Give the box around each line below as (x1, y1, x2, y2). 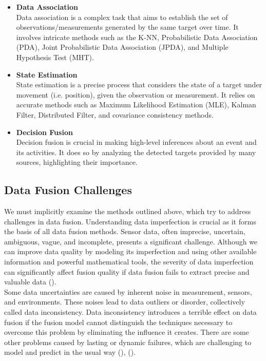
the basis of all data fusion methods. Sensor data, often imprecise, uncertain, (4, 226, 245, 237)
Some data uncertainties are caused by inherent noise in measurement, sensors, (4, 286, 252, 297)
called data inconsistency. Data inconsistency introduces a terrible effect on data (4, 307, 257, 317)
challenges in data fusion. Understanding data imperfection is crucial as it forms (4, 216, 256, 226)
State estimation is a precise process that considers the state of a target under (16, 79, 262, 90)
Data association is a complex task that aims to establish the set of (16, 11, 228, 22)
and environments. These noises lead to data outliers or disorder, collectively (4, 296, 245, 307)
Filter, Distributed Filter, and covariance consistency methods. (16, 109, 214, 120)
